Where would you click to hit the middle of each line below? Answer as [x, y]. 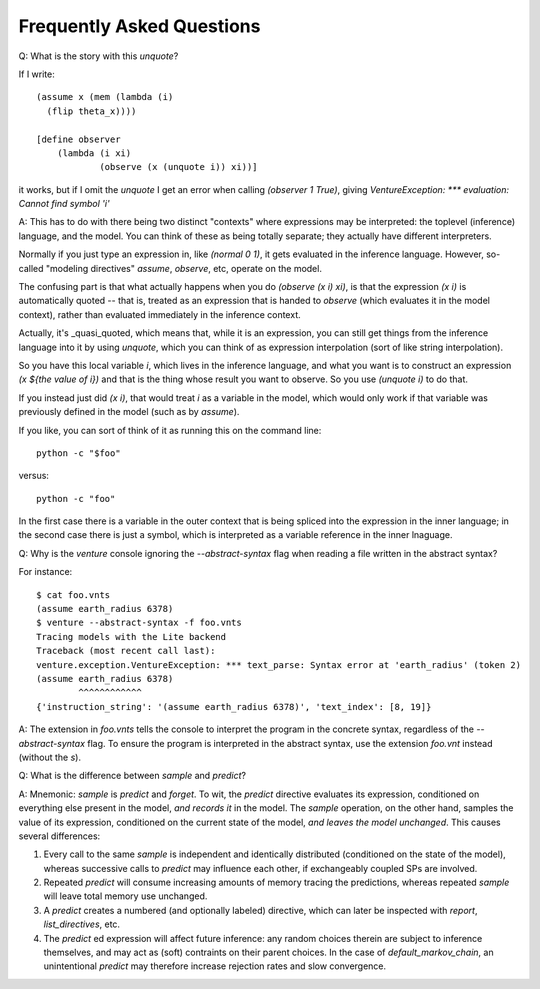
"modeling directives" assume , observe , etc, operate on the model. [183, 268]
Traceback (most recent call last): [126, 651]
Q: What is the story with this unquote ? [98, 56]
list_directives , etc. [81, 924]
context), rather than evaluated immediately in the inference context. [159, 314]
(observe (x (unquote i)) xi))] [179, 167]
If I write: [36, 74]
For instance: [45, 572]
